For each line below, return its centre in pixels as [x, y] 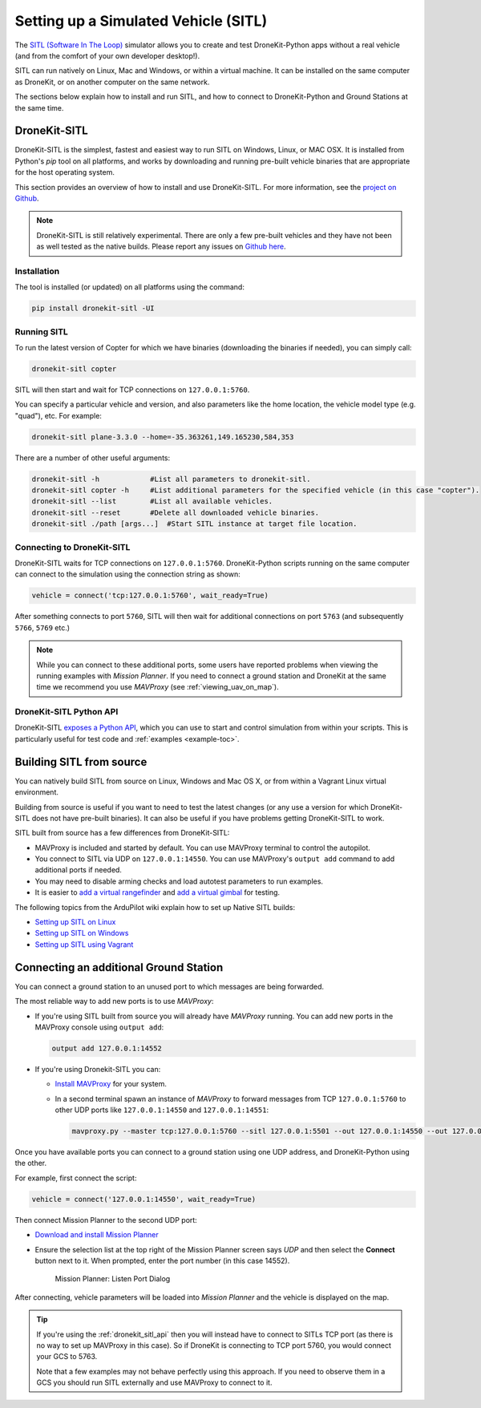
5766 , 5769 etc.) [42, 627]
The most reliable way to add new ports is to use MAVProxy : [114, 1001]
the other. [31, 1163]
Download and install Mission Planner [97, 1235]
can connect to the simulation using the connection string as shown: [127, 574]
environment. [37, 792]
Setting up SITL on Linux [75, 922]
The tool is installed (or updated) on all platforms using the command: [129, 287]
